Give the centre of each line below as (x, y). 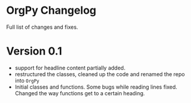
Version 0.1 (34, 51)
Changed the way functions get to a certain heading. (80, 93)
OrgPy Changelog (51, 10)
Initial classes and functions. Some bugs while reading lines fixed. (96, 87)
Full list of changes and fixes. (42, 27)
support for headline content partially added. (70, 68)
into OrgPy (27, 80)
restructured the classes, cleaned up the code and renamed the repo (100, 74)
